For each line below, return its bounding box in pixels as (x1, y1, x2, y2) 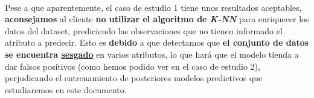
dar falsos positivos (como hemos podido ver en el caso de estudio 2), (5, 60, 260, 72)
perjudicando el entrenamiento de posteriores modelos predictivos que (5, 72, 263, 84)
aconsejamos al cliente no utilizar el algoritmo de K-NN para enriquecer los (5, 13, 309, 25)
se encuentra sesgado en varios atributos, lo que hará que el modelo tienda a (5, 47, 299, 60)
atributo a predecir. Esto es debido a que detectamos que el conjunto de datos (5, 36, 309, 49)
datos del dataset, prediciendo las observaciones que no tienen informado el (5, 24, 283, 37)
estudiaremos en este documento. (5, 83, 127, 96)
